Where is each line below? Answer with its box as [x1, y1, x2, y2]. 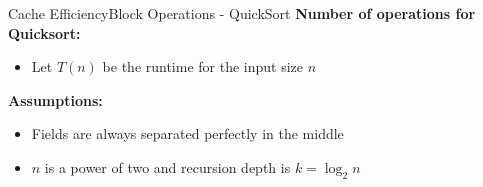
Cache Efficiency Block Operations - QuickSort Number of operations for [8, 3, 476, 23]
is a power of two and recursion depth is [44, 156, 291, 177]
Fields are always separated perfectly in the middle [31, 123, 344, 144]
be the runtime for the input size [102, 56, 304, 77]
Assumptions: [8, 89, 103, 110]
